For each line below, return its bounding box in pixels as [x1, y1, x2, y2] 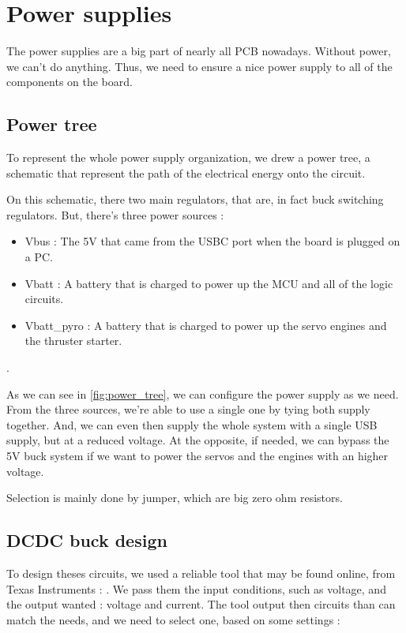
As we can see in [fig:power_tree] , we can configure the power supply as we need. [6, 385, 399, 402]
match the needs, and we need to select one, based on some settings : [6, 611, 340, 627]
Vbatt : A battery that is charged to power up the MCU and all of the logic [24, 275, 393, 291]
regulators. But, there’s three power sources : [6, 206, 224, 223]
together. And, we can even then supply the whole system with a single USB [6, 416, 378, 433]
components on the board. [6, 73, 133, 90]
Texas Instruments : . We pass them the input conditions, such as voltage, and [6, 580, 386, 597]
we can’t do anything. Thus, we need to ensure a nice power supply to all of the [6, 58, 393, 74]
